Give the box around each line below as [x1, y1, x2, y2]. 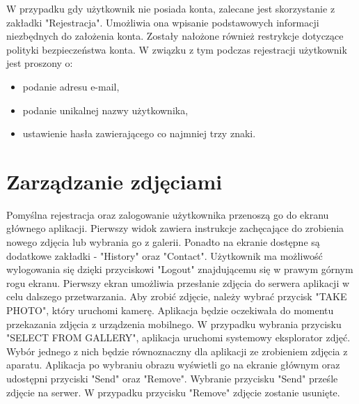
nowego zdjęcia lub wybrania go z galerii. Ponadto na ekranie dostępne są [6, 235, 320, 249]
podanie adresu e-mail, [22, 79, 120, 93]
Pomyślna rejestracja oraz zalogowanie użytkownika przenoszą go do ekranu [6, 207, 329, 222]
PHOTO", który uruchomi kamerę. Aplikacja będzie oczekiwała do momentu [6, 303, 334, 318]
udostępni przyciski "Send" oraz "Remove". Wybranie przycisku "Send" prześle [6, 371, 338, 385]
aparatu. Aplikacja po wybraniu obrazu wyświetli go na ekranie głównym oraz [6, 357, 340, 372]
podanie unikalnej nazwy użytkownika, [22, 102, 189, 117]
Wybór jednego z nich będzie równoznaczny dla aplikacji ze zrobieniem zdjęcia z [6, 343, 348, 358]
